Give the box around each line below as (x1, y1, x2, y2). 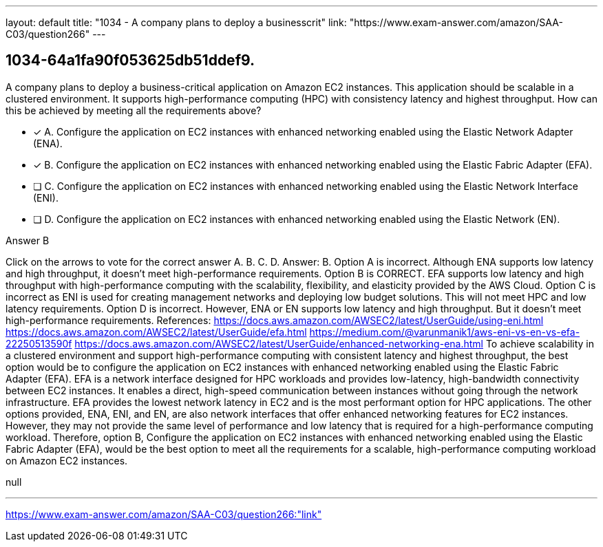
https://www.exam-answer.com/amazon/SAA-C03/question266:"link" (6, 508, 322, 520)
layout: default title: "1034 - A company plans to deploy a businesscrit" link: (6, 17, 347, 28)
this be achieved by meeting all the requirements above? (6, 104, 262, 116)
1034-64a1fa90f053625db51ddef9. (6, 52, 255, 69)
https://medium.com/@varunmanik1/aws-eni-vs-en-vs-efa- (309, 325, 580, 338)
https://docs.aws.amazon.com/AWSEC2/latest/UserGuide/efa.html (6, 325, 307, 338)
